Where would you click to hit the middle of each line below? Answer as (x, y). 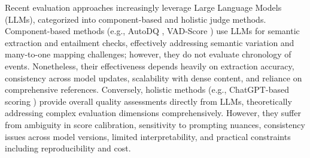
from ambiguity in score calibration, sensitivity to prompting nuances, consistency (155, 124)
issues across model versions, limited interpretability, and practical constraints (148, 136)
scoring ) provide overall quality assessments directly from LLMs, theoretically (148, 101)
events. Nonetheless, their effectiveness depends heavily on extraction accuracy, (150, 66)
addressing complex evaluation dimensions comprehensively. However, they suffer (153, 113)
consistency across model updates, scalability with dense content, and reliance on (154, 78)
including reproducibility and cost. (68, 148)
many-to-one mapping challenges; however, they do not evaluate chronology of (148, 54)
